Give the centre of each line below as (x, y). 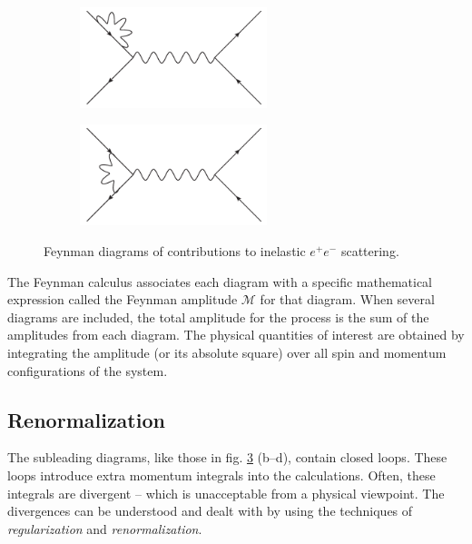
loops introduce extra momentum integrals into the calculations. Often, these (221, 475)
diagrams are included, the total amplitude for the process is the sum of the (218, 317)
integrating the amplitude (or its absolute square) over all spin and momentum (227, 352)
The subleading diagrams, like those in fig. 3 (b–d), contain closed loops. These (227, 457)
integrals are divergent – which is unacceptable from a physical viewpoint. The (226, 493)
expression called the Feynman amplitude (123, 299)
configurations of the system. (88, 370)
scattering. (370, 250)
